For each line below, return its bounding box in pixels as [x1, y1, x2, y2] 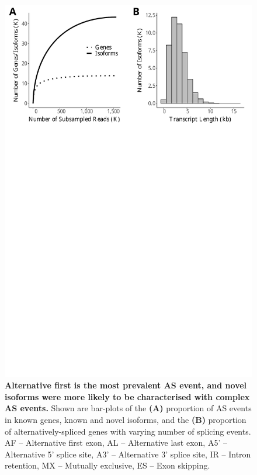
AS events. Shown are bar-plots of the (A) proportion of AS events [5, 402, 252, 414]
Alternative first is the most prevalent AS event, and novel [5, 379, 247, 391]
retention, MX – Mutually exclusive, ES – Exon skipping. [5, 459, 210, 471]
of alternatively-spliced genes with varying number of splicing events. [5, 425, 251, 437]
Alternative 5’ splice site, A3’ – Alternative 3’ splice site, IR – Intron [5, 448, 251, 460]
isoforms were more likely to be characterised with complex [5, 390, 250, 402]
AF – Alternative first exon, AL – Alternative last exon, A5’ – [5, 436, 227, 449]
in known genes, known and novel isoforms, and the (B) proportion [5, 413, 246, 425]
